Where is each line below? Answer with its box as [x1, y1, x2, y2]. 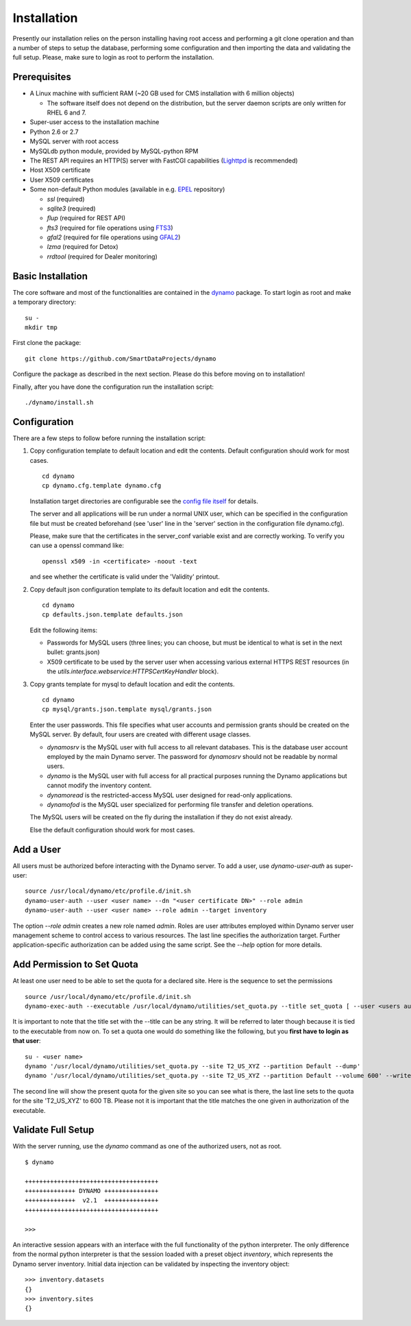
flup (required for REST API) [47, 214, 126, 222]
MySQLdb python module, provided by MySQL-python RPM [29, 147, 199, 155]
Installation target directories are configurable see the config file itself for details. [29, 497, 258, 505]
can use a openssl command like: [29, 542, 125, 550]
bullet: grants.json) [47, 648, 100, 656]
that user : [12, 1037, 41, 1045]
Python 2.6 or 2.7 [29, 128, 79, 136]
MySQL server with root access [29, 137, 119, 145]
